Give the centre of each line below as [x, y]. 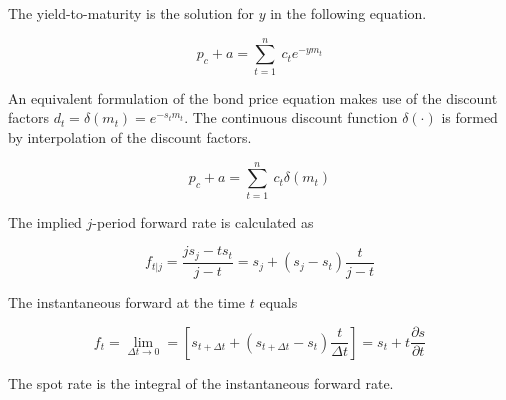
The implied [45, 221]
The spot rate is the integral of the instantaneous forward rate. [201, 382]
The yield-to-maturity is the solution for [131, 13]
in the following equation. [348, 13]
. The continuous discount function [291, 117]
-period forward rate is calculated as [203, 221]
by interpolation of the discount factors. [130, 136]
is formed [469, 117]
